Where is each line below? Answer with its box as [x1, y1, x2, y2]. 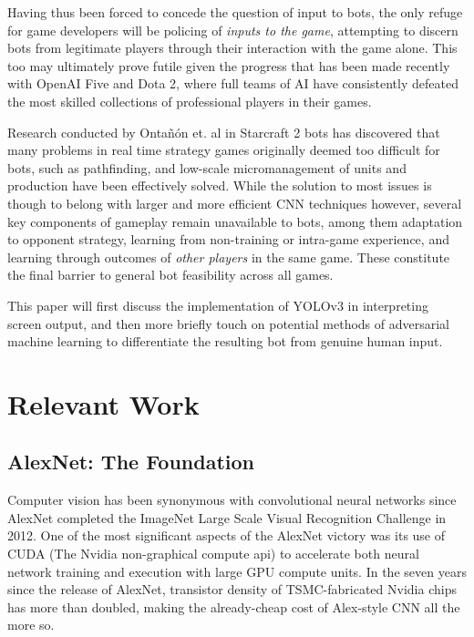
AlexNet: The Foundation [7, 447, 255, 476]
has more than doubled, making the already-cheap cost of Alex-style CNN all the [7, 597, 460, 616]
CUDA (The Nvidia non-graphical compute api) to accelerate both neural [7, 544, 419, 563]
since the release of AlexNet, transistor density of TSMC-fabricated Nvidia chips [7, 580, 457, 599]
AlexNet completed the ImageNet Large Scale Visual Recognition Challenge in [7, 508, 447, 527]
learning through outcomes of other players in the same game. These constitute [7, 247, 450, 266]
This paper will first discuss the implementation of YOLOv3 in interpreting [7, 295, 428, 314]
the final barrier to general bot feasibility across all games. [7, 265, 334, 284]
